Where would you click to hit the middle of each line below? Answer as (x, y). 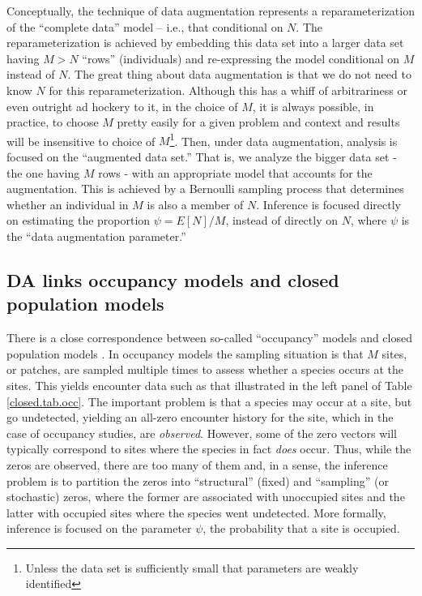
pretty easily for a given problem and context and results (258, 122)
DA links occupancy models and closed (173, 279)
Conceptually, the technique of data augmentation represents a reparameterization (211, 11)
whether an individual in (68, 204)
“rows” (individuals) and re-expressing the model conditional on (241, 58)
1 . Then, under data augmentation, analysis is (283, 139)
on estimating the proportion (79, 220)
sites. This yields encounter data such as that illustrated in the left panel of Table (209, 385)
